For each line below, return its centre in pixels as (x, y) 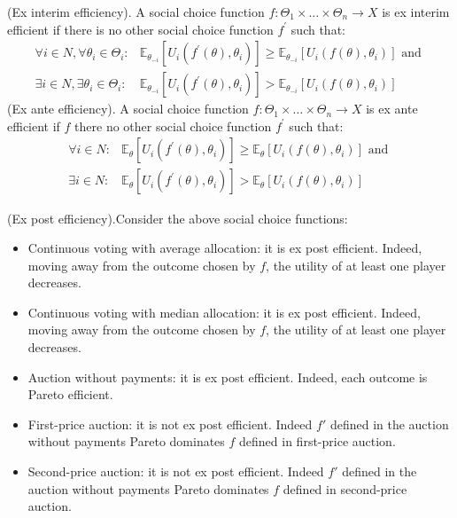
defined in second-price (345, 488)
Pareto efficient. (70, 394)
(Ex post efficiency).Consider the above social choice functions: (178, 218)
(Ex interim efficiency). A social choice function (136, 12)
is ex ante (392, 109)
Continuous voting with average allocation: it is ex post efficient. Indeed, (225, 248)
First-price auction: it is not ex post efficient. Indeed (170, 424)
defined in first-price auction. (318, 441)
